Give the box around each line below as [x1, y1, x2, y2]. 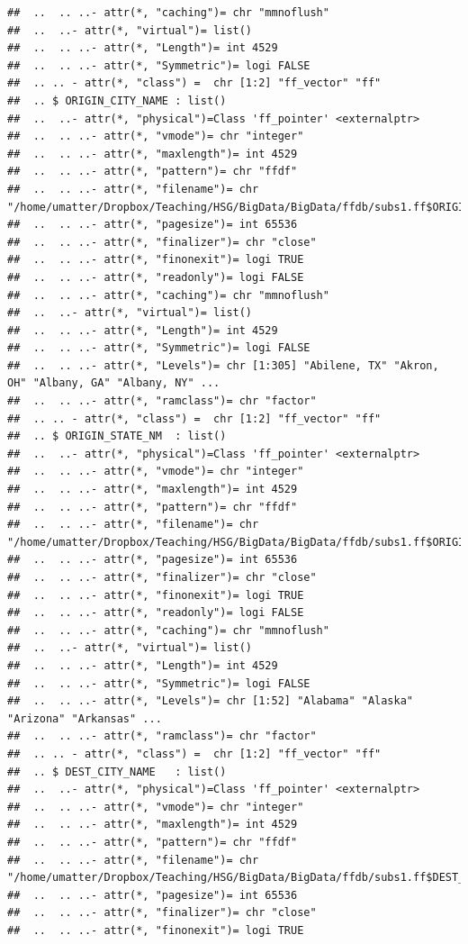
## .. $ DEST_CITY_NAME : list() [7, 765, 227, 778]
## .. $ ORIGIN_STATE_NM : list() [7, 430, 227, 443]
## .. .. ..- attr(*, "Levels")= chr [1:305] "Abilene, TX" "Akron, [7, 359, 439, 372]
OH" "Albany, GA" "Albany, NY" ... [7, 377, 220, 390]
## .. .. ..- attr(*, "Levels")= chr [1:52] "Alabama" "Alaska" [7, 694, 414, 708]
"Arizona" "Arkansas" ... [7, 712, 162, 725]
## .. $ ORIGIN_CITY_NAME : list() [7, 94, 227, 107]
